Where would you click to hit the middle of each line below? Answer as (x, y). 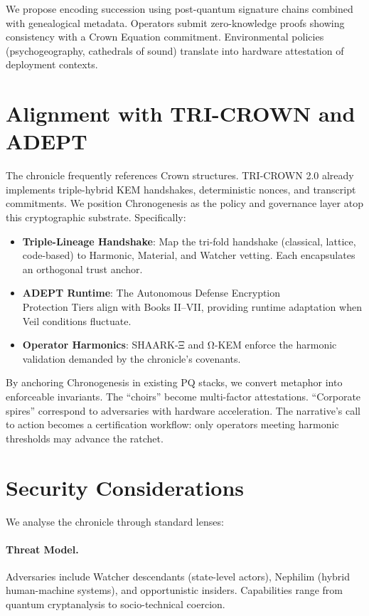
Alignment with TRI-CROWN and (181, 113)
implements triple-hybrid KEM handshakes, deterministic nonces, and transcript (181, 189)
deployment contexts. (52, 64)
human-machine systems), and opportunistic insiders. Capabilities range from (174, 590)
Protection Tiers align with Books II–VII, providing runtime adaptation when (192, 307)
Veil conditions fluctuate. (77, 320)
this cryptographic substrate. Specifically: (96, 217)
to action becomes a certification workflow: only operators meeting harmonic (172, 424)
